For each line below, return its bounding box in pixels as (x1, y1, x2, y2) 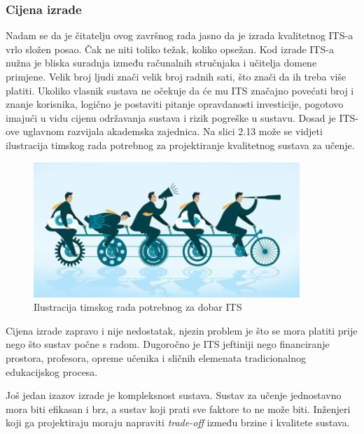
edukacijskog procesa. (6, 364, 98, 379)
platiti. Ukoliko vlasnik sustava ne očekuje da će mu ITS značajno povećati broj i (6, 83, 354, 97)
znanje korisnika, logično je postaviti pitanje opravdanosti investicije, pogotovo (6, 97, 344, 111)
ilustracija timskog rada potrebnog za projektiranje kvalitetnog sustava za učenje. (6, 137, 355, 152)
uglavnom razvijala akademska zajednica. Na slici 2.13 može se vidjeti (22, 124, 323, 139)
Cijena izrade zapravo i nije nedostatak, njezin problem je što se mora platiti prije (6, 323, 358, 337)
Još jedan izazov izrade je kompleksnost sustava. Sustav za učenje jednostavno (6, 388, 342, 402)
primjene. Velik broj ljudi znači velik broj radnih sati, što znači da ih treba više (6, 69, 346, 83)
